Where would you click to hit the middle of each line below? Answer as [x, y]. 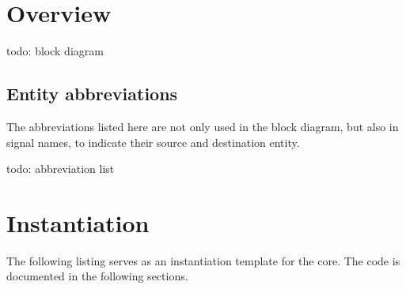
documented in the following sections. [97, 276]
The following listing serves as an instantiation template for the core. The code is [203, 260]
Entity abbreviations [92, 94]
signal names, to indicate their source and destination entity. [153, 142]
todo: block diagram [55, 51]
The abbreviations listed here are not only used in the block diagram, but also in [203, 126]
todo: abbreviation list [61, 169]
